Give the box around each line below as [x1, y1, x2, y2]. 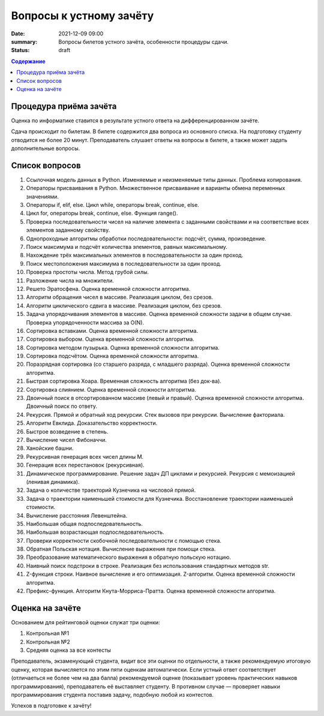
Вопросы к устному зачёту [11, 9, 154, 22]
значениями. [26, 192, 59, 200]
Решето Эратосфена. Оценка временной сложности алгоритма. [26, 285, 191, 292]
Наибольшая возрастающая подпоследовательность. [26, 528, 164, 536]
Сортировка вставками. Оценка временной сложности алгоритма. [26, 327, 198, 334]
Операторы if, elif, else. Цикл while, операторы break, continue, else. [26, 201, 199, 209]
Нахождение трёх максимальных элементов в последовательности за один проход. [26, 252, 244, 259]
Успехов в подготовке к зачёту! [11, 702, 92, 709]
